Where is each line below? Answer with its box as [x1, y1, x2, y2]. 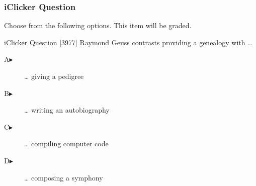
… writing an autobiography [24, 105, 110, 115]
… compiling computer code [24, 138, 109, 149]
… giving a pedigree [24, 71, 84, 81]
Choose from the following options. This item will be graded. [4, 20, 192, 31]
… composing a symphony [24, 172, 103, 182]
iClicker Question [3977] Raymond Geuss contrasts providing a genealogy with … [4, 37, 252, 47]
